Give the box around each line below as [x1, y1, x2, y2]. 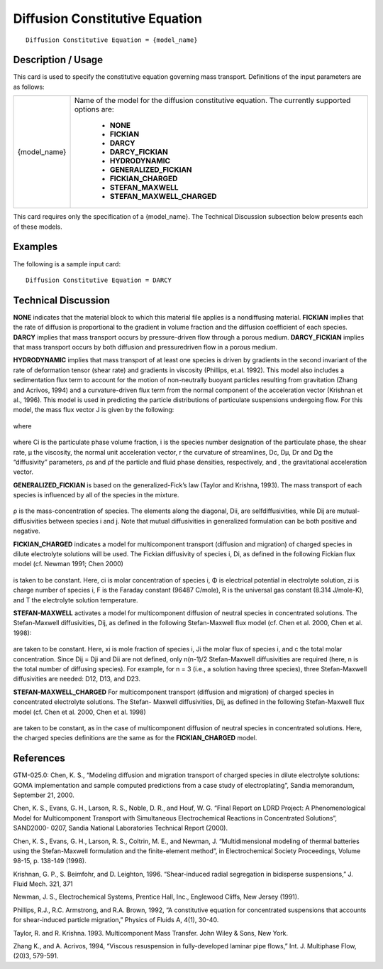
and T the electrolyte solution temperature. [13, 595, 138, 604]
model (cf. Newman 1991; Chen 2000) [13, 560, 124, 568]
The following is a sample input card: [13, 259, 121, 268]
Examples [13, 241, 58, 253]
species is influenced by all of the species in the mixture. [13, 491, 179, 499]
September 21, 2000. [13, 791, 74, 799]
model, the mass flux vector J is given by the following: [13, 406, 174, 414]
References [13, 752, 65, 764]
